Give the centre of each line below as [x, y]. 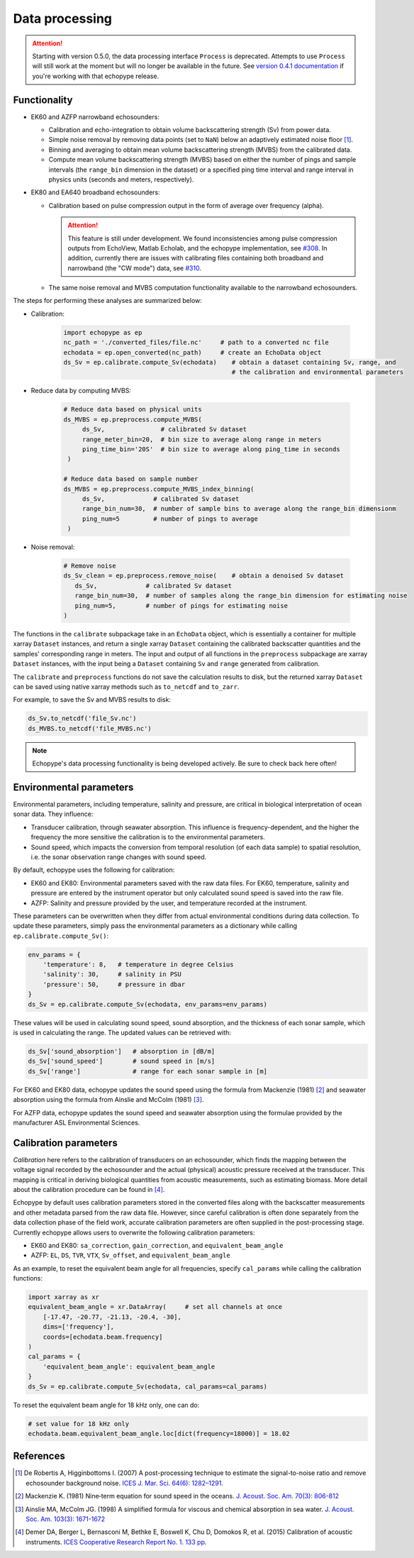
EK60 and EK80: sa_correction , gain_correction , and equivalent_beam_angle [157, 1245]
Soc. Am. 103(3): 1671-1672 [66, 1519]
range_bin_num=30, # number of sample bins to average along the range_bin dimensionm [239, 509]
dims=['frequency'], [79, 1327]
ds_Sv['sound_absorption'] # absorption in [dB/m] [122, 1051]
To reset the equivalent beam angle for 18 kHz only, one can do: [106, 1405]
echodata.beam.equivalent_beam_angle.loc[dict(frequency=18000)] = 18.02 [159, 1433]
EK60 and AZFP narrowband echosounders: [95, 116]
